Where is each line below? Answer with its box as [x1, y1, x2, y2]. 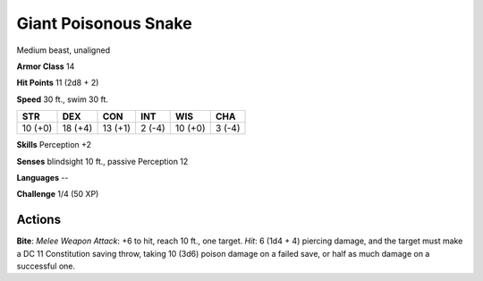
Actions [16, 212, 62, 227]
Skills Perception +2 [16, 140, 92, 150]
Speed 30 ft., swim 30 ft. [16, 94, 109, 105]
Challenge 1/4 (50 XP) [16, 189, 99, 200]
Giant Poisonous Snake [16, 13, 192, 33]
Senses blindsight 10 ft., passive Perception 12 [16, 156, 189, 166]
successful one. [16, 260, 76, 271]
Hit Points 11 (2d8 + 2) [16, 77, 99, 89]
